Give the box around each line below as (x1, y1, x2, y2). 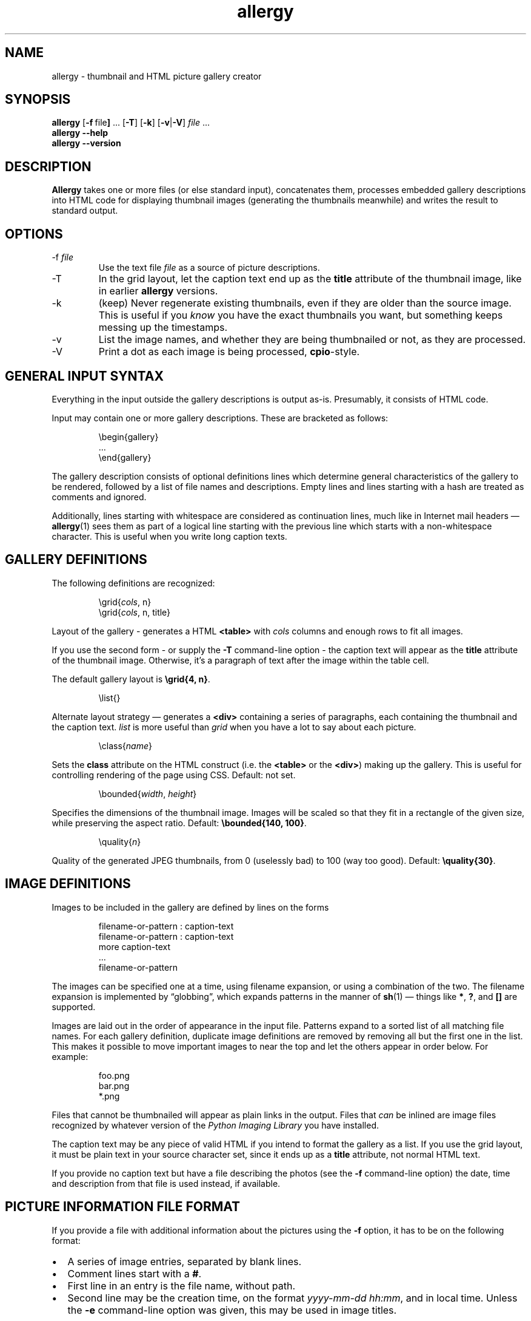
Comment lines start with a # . (67, 1267, 202, 1280)
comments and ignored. (52, 491, 147, 502)
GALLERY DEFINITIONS (5, 552, 147, 568)
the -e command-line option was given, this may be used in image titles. (67, 1303, 397, 1316)
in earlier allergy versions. (98, 285, 218, 297)
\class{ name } (98, 740, 153, 751)
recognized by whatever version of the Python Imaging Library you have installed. (52, 1119, 379, 1130)
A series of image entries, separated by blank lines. (67, 1255, 302, 1268)
